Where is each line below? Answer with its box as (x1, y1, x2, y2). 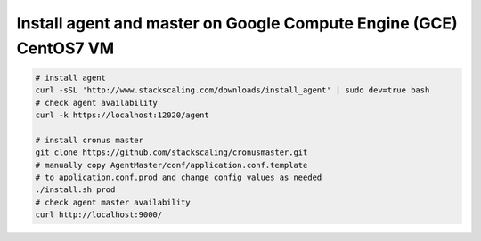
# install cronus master (35, 134, 144, 145)
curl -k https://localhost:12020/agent (35, 110, 209, 120)
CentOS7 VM (16, 38, 115, 58)
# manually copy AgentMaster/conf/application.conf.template (35, 160, 308, 170)
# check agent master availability (35, 197, 191, 207)
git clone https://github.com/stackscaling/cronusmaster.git (35, 148, 308, 157)
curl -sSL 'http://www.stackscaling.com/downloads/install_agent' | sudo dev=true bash (35, 85, 430, 95)
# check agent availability (35, 98, 158, 108)
